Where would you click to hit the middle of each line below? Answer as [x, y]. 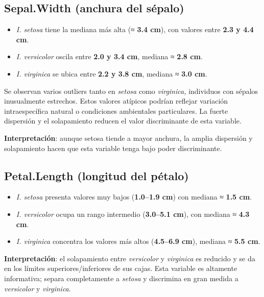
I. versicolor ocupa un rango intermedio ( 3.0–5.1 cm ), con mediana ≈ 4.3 [133, 214]
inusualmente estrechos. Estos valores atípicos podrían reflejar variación [116, 101]
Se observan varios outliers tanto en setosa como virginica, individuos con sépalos [131, 91]
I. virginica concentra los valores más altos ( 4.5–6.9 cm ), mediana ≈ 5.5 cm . [138, 241]
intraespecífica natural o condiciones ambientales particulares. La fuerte [116, 110]
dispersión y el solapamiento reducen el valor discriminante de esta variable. [123, 121]
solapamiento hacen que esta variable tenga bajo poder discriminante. [113, 148]
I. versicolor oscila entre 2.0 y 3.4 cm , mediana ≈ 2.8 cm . [109, 56]
